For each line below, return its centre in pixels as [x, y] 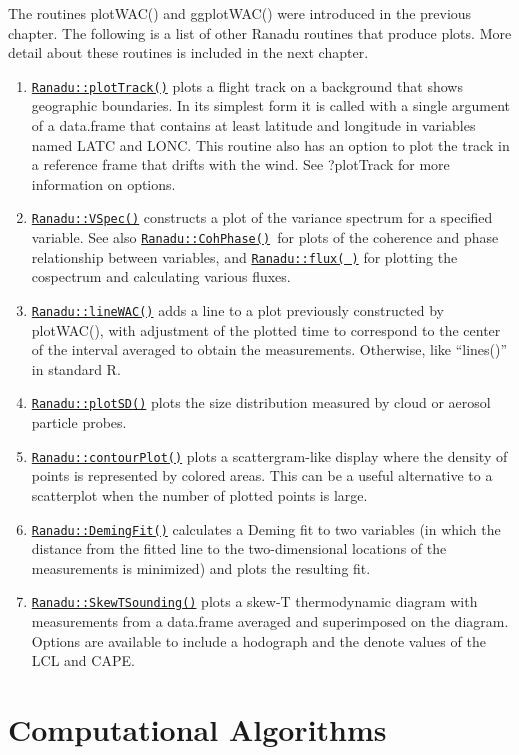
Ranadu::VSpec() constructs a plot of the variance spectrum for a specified [262, 217]
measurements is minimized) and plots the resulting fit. [201, 567]
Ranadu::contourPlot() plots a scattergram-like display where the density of [269, 455]
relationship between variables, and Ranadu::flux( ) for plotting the [244, 256]
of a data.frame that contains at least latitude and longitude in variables [253, 125]
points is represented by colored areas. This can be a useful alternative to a [262, 475]
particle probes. [79, 422]
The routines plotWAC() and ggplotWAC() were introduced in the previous [240, 13]
